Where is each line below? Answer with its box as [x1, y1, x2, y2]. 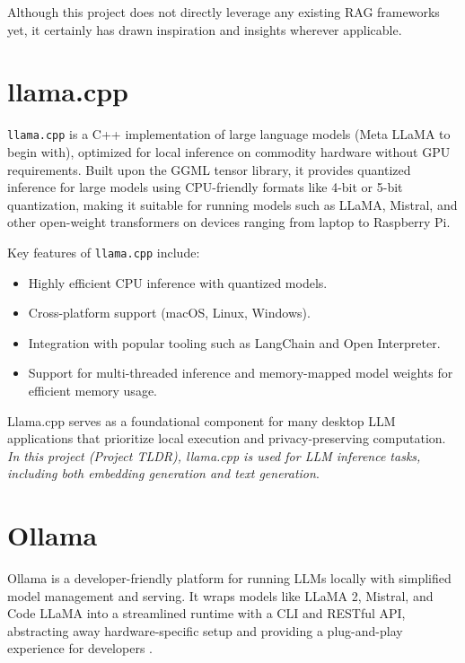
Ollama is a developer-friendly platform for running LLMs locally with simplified [7, 569, 452, 588]
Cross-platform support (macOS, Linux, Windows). [28, 303, 311, 322]
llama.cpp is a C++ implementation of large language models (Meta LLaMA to [7, 125, 451, 144]
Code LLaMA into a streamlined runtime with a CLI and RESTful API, [7, 604, 406, 623]
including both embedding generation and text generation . [7, 464, 320, 483]
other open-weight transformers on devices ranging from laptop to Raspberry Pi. [7, 213, 451, 231]
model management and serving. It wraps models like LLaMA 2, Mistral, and [7, 586, 434, 605]
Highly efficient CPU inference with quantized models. [28, 273, 328, 292]
